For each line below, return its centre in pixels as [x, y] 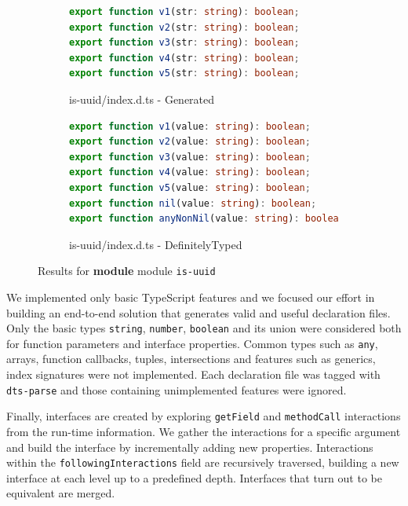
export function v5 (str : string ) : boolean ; [184, 73]
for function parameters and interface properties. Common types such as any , [192, 343]
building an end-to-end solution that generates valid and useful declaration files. [199, 312]
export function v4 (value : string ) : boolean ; [190, 172]
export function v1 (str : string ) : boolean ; [184, 12]
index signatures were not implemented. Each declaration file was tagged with [193, 374]
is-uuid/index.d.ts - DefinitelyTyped [156, 244]
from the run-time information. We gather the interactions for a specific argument [204, 431]
